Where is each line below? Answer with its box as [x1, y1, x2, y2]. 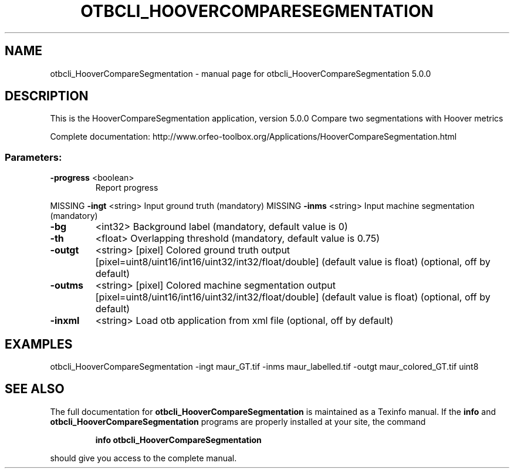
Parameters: [5, 151, 62, 163]
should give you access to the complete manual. [50, 452, 237, 463]
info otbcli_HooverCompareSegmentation [95, 434, 262, 445]
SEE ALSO [5, 381, 65, 397]
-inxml [50, 315, 80, 327]
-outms [50, 279, 84, 292]
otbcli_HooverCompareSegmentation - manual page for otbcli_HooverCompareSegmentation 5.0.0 [50, 68, 431, 79]
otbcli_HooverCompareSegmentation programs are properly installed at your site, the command [50, 416, 426, 427]
